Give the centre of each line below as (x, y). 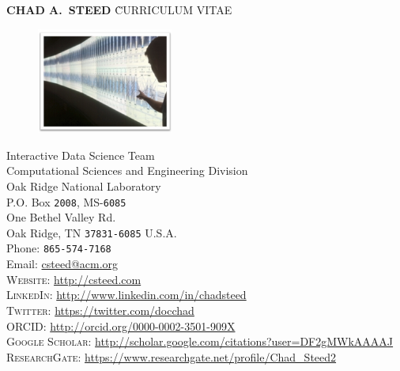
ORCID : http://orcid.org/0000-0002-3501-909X (121, 326)
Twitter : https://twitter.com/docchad (100, 310)
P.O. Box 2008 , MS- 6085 (66, 201)
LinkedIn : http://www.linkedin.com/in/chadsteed (126, 295)
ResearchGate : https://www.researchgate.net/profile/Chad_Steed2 (172, 356)
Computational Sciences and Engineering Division (127, 170)
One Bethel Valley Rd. (61, 217)
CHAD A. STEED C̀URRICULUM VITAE (119, 9)
